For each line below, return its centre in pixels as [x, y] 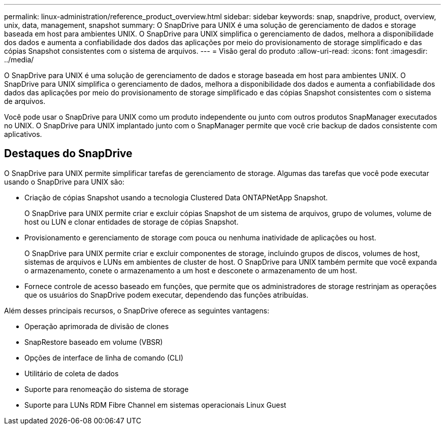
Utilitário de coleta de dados [72, 373]
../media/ [19, 60]
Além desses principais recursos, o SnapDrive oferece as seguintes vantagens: [137, 310]
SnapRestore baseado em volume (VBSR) [94, 342]
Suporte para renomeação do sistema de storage [107, 389]
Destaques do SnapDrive [68, 154]
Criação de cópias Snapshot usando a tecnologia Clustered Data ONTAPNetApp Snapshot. [176, 197]
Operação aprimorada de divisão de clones [97, 326]
